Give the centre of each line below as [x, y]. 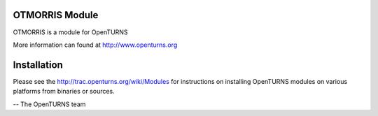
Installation [38, 65]
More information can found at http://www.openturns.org [95, 45]
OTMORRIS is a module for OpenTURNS [71, 32]
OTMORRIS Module [56, 15]
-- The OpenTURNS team [49, 104]
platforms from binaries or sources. [64, 92]
